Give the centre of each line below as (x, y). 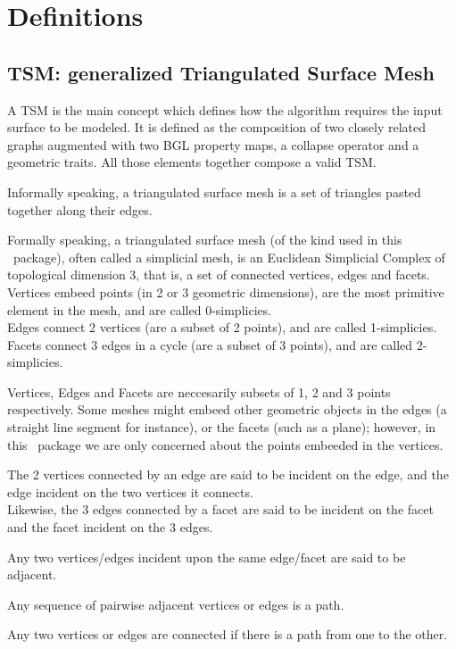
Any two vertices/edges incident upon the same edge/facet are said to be (207, 557)
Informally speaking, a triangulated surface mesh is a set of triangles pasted (214, 191)
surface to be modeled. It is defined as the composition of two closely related (217, 127)
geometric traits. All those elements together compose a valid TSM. (192, 162)
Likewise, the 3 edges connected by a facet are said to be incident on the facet (220, 509)
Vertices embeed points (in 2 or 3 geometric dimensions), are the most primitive (226, 291)
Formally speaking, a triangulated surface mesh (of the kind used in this (205, 240)
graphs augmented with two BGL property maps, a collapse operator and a (213, 144)
